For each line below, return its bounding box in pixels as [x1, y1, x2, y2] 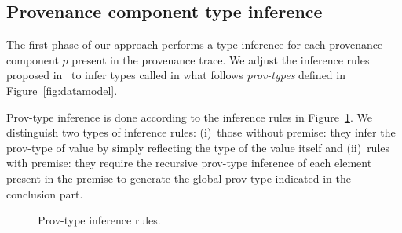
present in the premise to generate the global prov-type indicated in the [6, 169, 351, 186]
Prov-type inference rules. [38, 212, 161, 228]
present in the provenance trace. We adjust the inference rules [71, 51, 370, 67]
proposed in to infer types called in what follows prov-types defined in [6, 67, 345, 83]
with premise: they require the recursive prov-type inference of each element [6, 155, 372, 171]
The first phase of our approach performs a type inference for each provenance [6, 36, 383, 53]
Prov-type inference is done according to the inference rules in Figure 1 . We [6, 108, 372, 125]
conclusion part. [6, 185, 83, 202]
